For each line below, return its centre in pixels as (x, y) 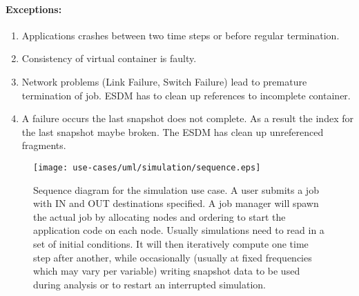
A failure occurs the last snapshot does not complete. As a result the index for (187, 118)
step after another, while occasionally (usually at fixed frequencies (173, 257)
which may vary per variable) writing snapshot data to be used (167, 271)
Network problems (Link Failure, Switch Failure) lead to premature (164, 81)
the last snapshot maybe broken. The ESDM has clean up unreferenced (173, 131)
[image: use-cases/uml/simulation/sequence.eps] (147, 167)
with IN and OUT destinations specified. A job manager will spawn (176, 203)
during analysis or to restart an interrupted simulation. (149, 284)
